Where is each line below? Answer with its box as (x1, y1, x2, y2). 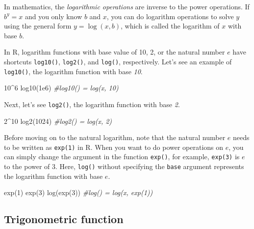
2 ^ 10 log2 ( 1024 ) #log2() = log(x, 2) (4, 115, 112, 126)
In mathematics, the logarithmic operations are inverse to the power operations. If (4, 1, 250, 11)
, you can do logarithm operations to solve (106, 11, 234, 21)
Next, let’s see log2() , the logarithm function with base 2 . (4, 99, 180, 109)
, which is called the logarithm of (121, 21, 220, 31)
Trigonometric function (4, 211, 124, 227)
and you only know (25, 11, 82, 21)
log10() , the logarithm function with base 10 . (4, 66, 143, 76)
